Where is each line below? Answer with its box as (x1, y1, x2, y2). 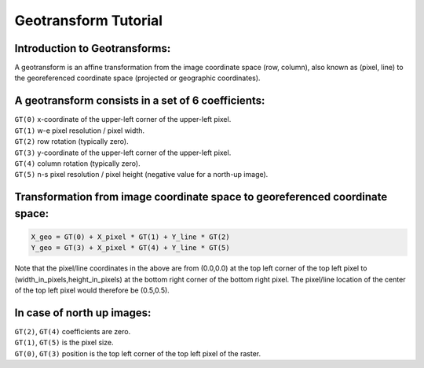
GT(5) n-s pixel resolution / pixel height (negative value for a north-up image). (14, 170, 269, 179)
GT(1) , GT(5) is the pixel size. (14, 338, 114, 348)
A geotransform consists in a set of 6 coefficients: (14, 94, 265, 108)
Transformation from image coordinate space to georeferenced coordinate (14, 190, 388, 204)
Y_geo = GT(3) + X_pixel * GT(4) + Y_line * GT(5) (31, 244, 231, 252)
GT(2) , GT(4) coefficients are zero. (14, 326, 131, 336)
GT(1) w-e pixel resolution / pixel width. (14, 126, 145, 135)
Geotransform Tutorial (14, 12, 163, 29)
